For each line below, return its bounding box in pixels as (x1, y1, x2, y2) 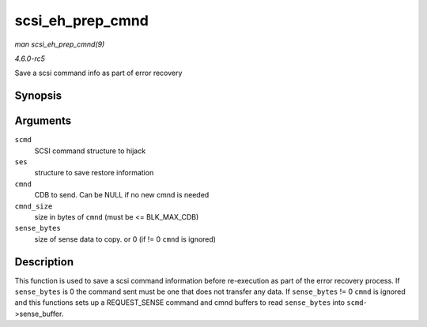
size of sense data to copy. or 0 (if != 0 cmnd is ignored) (34, 234, 217, 244)
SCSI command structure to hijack (34, 146, 146, 156)
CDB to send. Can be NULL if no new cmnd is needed (34, 190, 210, 200)
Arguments (14, 115, 72, 128)
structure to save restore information (34, 168, 154, 178)
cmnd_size (14, 201, 53, 211)
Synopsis (14, 89, 62, 103)
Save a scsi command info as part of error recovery (14, 68, 183, 78)
